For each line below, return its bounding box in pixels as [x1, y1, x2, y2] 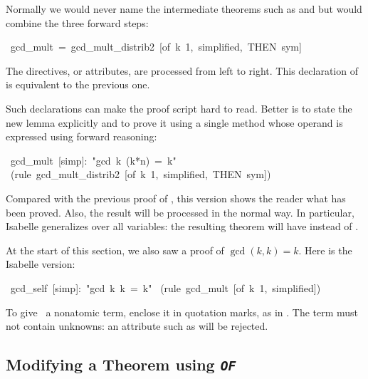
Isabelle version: [6, 256, 75, 271]
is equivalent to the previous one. [6, 77, 150, 92]
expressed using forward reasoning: [6, 129, 157, 144]
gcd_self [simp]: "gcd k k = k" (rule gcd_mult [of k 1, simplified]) [10, 280, 321, 295]
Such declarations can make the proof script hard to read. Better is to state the [6, 100, 352, 115]
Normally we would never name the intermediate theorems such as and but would [6, 1, 362, 16]
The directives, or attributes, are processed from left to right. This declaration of [6, 63, 358, 78]
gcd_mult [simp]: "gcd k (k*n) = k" [10, 152, 177, 167]
